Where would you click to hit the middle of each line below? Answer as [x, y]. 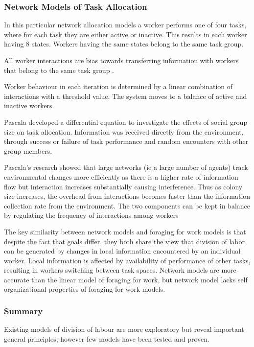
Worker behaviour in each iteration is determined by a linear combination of [118, 86]
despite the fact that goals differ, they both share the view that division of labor [125, 241]
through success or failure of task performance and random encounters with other [126, 141]
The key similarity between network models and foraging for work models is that [125, 231]
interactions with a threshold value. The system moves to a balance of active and [126, 96]
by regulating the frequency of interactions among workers [91, 215]
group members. [28, 150]
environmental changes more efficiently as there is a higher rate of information [121, 176]
